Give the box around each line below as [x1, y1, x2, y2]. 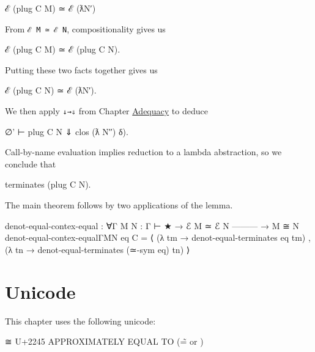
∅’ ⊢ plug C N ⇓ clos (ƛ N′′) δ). [5, 125, 128, 137]
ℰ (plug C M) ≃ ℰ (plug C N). [5, 43, 120, 56]
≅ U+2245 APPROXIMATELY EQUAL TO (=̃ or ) [5, 335, 204, 348]
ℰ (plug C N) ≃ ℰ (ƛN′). [5, 84, 97, 97]
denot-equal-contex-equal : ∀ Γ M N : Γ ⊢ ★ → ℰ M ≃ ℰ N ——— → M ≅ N [5, 219, 300, 232]
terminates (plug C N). [5, 178, 91, 191]
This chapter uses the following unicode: [5, 314, 156, 327]
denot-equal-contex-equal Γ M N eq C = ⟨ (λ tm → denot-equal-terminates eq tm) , [5, 231, 311, 244]
